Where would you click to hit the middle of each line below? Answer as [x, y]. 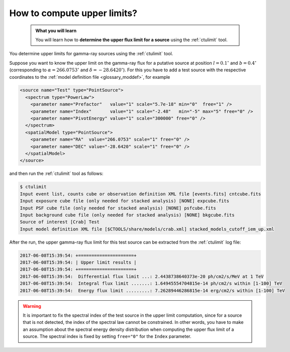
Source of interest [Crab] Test [60, 222]
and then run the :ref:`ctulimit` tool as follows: [56, 174]
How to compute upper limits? [73, 13]
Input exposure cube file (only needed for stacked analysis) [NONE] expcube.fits [125, 201]
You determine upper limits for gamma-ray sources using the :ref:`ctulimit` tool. [91, 54]
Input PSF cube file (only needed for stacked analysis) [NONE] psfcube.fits [118, 208]
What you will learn [56, 31]
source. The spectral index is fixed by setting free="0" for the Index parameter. [107, 336]
